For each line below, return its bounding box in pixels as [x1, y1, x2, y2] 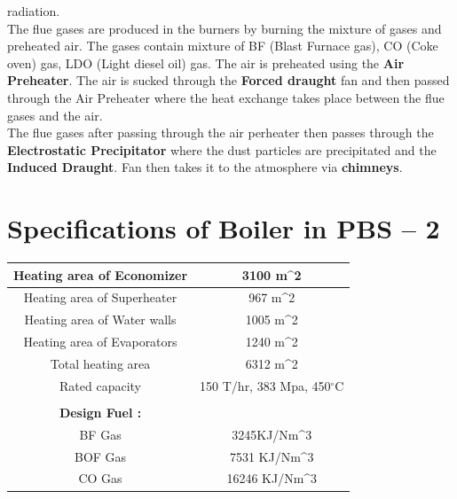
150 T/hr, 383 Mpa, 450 [200, 376, 331, 394]
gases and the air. [7, 105, 103, 124]
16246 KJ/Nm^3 [226, 469, 318, 487]
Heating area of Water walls [24, 310, 177, 329]
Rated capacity [59, 376, 142, 394]
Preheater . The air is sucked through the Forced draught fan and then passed [7, 71, 450, 90]
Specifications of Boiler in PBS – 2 [7, 210, 440, 246]
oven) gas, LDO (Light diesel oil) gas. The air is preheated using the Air [7, 53, 405, 72]
